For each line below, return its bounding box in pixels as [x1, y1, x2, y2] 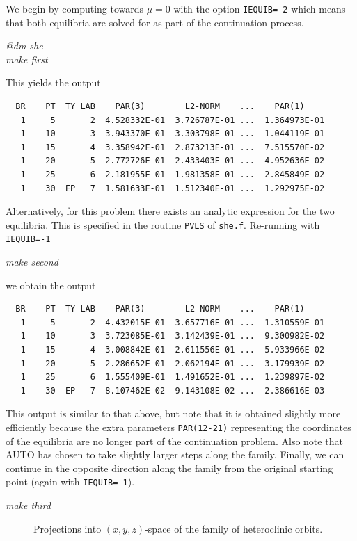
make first [6, 51, 48, 66]
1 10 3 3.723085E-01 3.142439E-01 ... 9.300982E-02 [20, 331, 325, 341]
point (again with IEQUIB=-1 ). [6, 474, 135, 489]
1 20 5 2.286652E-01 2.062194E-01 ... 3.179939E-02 [20, 358, 325, 369]
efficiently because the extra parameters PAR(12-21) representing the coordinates [6, 420, 351, 435]
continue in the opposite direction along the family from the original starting [6, 460, 333, 475]
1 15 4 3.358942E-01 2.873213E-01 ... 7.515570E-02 [20, 142, 325, 152]
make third [6, 498, 51, 512]
